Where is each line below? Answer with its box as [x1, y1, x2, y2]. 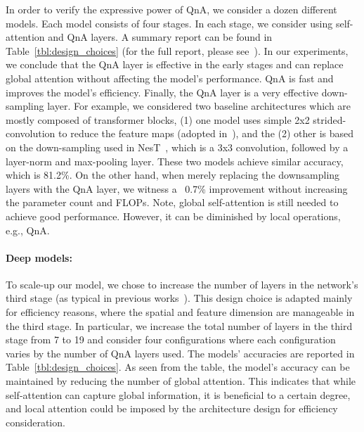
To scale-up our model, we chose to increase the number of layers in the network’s [6, 277, 358, 291]
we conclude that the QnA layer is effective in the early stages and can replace [6, 57, 344, 72]
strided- [313, 112, 346, 127]
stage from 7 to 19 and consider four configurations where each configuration [6, 332, 336, 347]
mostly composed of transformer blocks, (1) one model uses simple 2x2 [6, 112, 310, 127]
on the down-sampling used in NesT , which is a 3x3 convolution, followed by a [6, 139, 349, 154]
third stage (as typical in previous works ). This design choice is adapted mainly [6, 291, 353, 305]
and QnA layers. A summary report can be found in [48, 30, 273, 44]
